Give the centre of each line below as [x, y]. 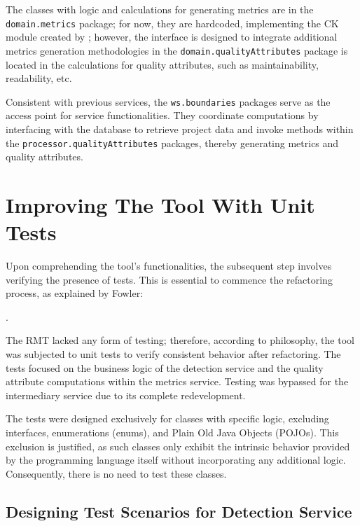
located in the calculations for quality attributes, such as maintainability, [162, 64]
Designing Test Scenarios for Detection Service [179, 511]
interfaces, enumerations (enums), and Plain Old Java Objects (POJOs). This [172, 432]
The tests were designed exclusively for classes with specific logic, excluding [167, 418]
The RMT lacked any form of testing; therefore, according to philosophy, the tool [180, 340]
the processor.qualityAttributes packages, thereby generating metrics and [172, 143]
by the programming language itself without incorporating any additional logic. [176, 460]
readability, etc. [39, 78]
